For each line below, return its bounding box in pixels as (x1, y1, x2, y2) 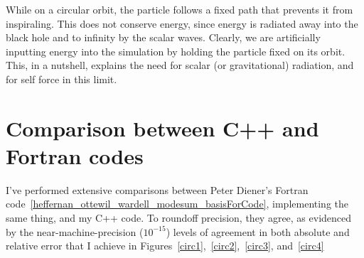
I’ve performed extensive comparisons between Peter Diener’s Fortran (6, 182, 309, 197)
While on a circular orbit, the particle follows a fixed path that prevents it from (6, 2, 353, 16)
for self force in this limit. (6, 71, 117, 86)
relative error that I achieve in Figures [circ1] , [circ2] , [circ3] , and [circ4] (6, 238, 324, 253)
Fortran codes (6, 141, 144, 170)
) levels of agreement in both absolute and (166, 224, 350, 239)
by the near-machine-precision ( (6, 224, 144, 239)
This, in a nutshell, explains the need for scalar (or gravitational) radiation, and (6, 58, 354, 72)
